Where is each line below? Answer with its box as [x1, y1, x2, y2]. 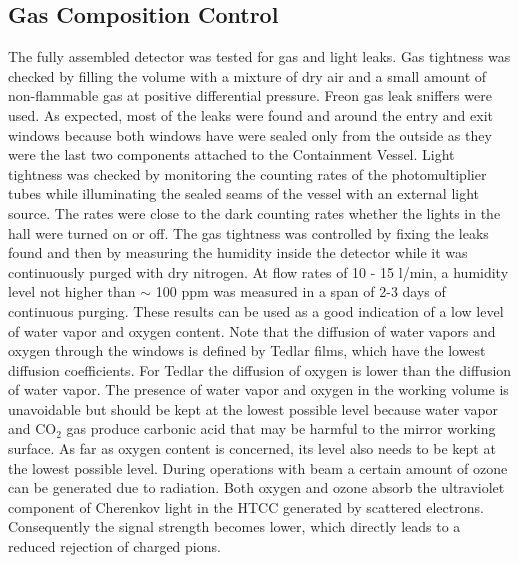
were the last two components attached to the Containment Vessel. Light [8, 144, 455, 165]
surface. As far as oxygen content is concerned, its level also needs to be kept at [8, 438, 496, 459]
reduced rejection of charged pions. [8, 536, 221, 557]
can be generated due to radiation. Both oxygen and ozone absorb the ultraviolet [8, 477, 505, 498]
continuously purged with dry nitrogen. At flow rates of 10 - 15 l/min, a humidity [8, 261, 509, 282]
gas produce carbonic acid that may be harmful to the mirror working [66, 418, 496, 439]
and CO [8, 418, 57, 439]
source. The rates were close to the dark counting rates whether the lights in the [8, 202, 501, 223]
